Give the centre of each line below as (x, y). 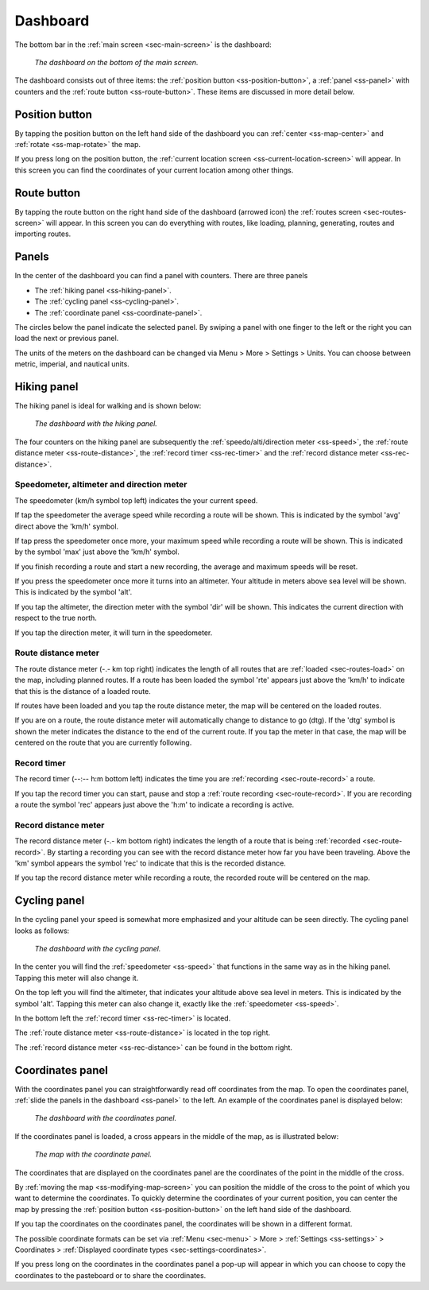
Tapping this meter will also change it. (77, 978)
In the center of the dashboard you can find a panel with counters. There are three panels (161, 276)
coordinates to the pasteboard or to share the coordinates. (110, 1275)
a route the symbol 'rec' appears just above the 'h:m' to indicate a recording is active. (155, 805)
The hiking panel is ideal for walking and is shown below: (108, 406)
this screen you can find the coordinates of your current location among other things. (154, 170)
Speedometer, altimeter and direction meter (101, 485)
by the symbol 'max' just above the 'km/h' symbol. (97, 552)
